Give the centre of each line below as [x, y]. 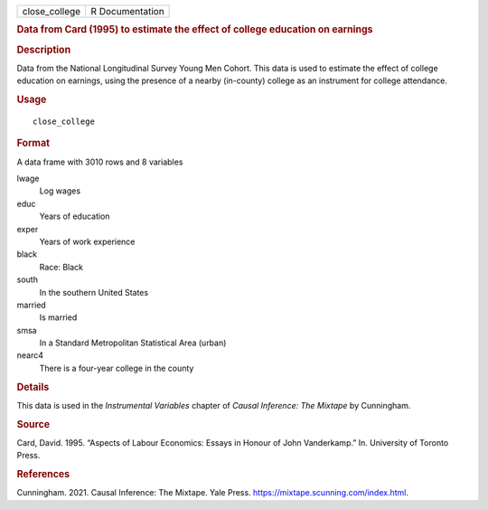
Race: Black [61, 267]
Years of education [75, 216]
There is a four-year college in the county [117, 368]
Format [33, 143]
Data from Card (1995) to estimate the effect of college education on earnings [195, 30]
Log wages [60, 191]
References [43, 475]
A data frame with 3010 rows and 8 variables [100, 162]
